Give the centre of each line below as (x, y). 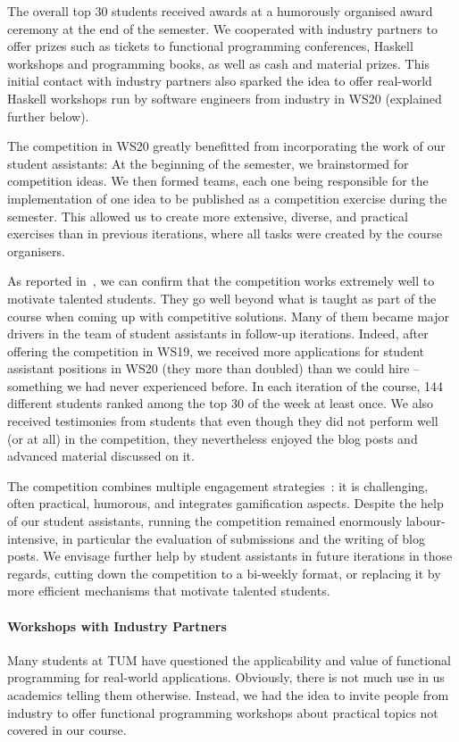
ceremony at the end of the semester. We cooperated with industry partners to (222, 28)
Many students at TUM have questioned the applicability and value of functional (229, 659)
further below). (48, 116)
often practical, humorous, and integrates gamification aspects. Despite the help (225, 503)
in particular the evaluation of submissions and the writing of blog (243, 538)
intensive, (33, 538)
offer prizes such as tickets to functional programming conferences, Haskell (210, 46)
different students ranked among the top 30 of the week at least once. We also (221, 403)
